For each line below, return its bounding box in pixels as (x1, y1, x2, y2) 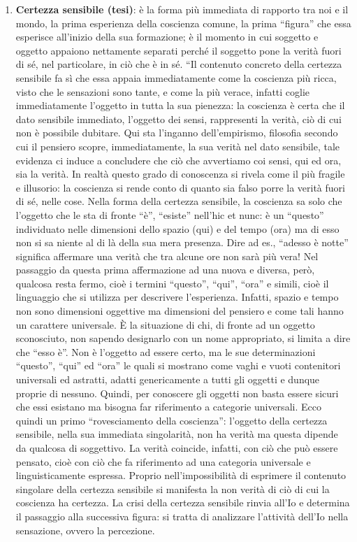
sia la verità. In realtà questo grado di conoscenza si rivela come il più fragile (15, 166, 345, 181)
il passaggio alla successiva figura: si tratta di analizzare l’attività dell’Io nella (15, 508, 349, 523)
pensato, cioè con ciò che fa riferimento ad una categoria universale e (15, 454, 311, 469)
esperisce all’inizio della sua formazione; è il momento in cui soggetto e (15, 29, 319, 44)
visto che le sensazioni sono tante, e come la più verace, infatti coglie (15, 84, 310, 99)
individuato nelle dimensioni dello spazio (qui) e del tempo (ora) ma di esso (15, 221, 340, 236)
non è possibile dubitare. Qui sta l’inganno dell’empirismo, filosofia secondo (15, 125, 338, 140)
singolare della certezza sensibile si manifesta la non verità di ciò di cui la (15, 481, 330, 496)
